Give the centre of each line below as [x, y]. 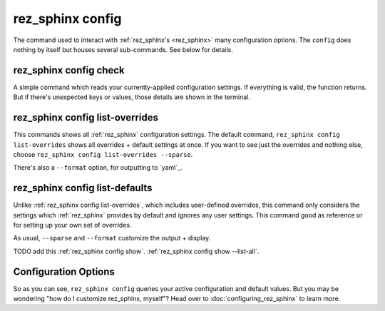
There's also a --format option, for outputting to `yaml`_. [98, 168]
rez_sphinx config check [69, 70]
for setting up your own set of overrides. [72, 225]
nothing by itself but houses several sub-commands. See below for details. [123, 49]
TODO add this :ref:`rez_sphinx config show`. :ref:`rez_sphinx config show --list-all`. [136, 251]
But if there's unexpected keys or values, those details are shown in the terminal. [132, 97]
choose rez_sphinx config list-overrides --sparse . [103, 154]
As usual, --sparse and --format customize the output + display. [112, 238]
